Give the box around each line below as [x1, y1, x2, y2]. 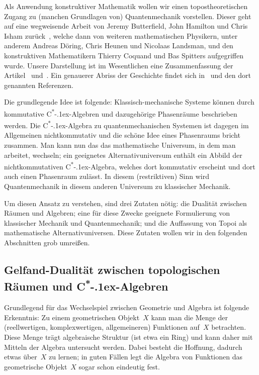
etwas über [4, 351, 37, 362]
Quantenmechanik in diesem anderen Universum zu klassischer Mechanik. [4, 181, 231, 192]
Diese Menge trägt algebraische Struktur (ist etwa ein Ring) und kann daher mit [4, 332, 253, 342]
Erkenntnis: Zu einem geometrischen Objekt [4, 312, 140, 322]
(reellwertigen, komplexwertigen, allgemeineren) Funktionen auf [4, 322, 200, 332]
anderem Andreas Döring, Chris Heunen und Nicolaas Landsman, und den [4, 40, 233, 51]
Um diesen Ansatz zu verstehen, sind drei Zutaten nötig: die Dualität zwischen [4, 198, 247, 208]
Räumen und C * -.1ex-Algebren [4, 276, 168, 294]
